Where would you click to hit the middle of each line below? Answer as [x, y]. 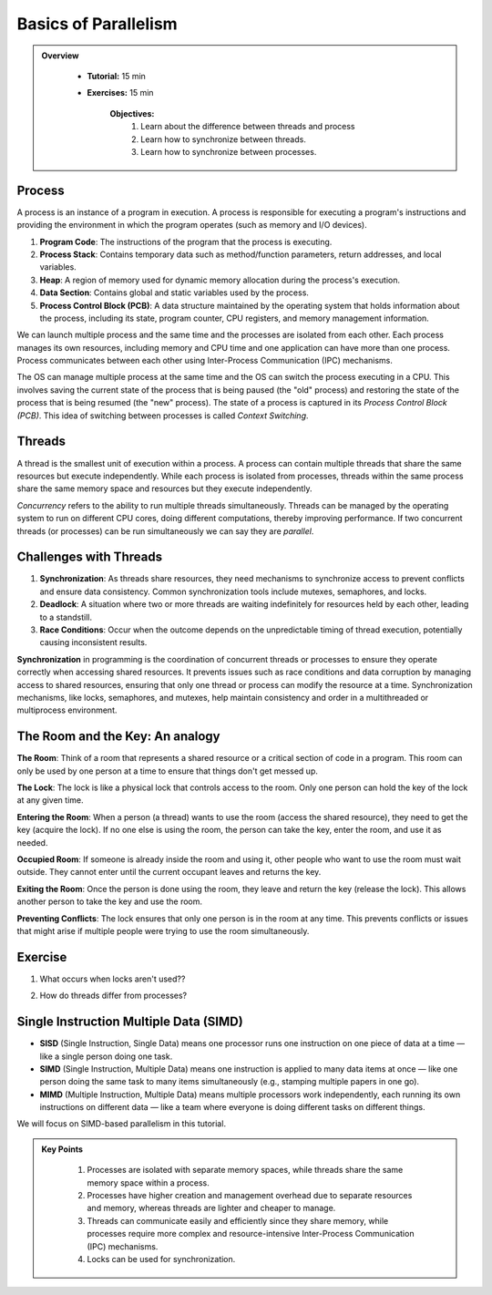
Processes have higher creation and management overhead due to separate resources [250, 1196]
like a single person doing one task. [106, 1056]
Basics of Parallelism [97, 24]
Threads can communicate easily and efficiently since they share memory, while [238, 1220]
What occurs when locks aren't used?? [113, 979]
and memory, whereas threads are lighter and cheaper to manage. [211, 1208]
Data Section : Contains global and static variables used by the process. [174, 293]
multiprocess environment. [67, 710]
